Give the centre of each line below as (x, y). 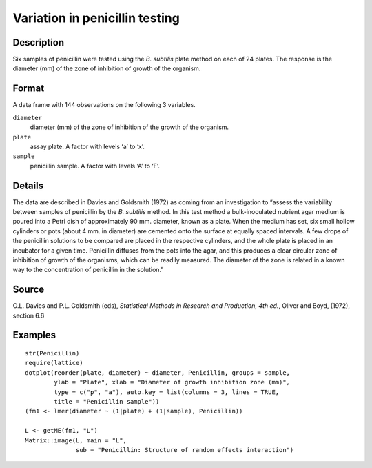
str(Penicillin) (52, 353)
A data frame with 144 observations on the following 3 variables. (104, 105)
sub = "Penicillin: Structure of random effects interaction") (185, 450)
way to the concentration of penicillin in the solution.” (88, 270)
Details (28, 185)
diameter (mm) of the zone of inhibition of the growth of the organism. (130, 127)
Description (39, 42)
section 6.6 (29, 315)
